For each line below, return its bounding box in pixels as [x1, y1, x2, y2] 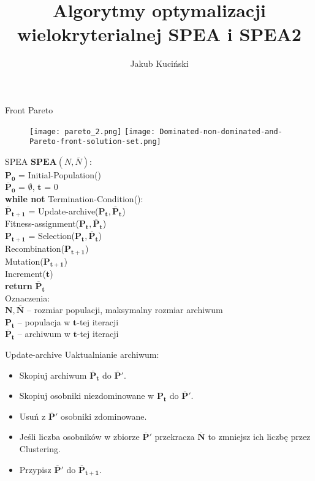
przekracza [154, 430, 195, 443]
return [5, 279, 32, 292]
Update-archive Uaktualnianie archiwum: [5, 347, 159, 360]
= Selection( [28, 229, 75, 241]
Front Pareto [5, 103, 53, 116]
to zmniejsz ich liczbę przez [208, 430, 311, 443]
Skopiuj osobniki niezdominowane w [19, 389, 154, 402]
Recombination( [5, 241, 65, 254]
